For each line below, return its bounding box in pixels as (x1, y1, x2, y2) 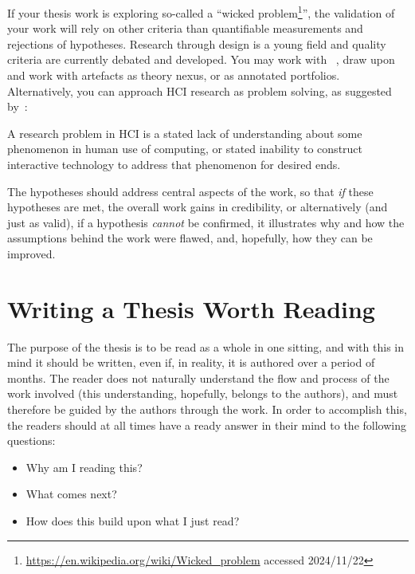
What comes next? (25, 486, 117, 502)
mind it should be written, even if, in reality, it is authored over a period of (7, 354, 375, 371)
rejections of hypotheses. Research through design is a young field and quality (7, 35, 386, 52)
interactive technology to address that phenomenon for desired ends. (7, 156, 341, 172)
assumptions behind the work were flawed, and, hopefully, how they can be (7, 230, 373, 246)
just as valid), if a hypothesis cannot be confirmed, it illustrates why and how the (7, 214, 405, 230)
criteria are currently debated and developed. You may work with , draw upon (7, 51, 395, 68)
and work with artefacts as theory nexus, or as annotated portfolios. (7, 67, 340, 84)
